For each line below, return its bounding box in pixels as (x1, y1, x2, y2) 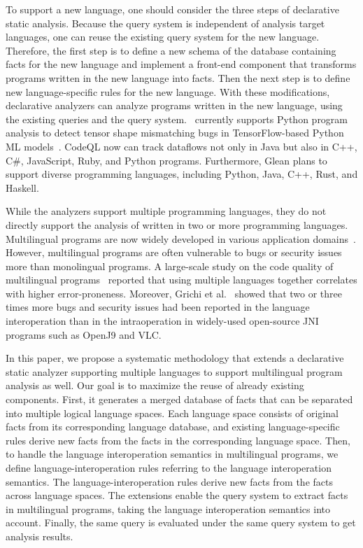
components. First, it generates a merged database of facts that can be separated (6, 392, 353, 407)
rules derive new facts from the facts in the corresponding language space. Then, (6, 433, 350, 447)
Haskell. (6, 180, 39, 195)
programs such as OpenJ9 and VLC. (6, 327, 162, 342)
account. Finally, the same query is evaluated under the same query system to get (6, 515, 356, 530)
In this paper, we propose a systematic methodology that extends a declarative (6, 351, 344, 365)
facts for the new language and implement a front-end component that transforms (6, 57, 357, 71)
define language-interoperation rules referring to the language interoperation (6, 461, 332, 475)
